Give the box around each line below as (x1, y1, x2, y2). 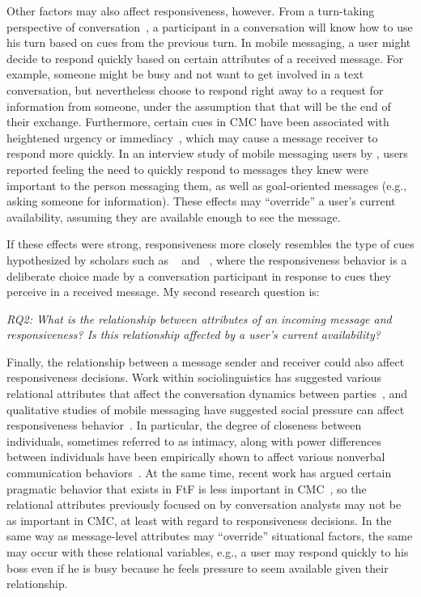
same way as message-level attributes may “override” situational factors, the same (6, 527, 413, 544)
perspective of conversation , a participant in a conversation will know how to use (6, 18, 413, 35)
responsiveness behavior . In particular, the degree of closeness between (6, 417, 362, 434)
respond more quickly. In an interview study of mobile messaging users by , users (6, 145, 408, 162)
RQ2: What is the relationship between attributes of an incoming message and (6, 310, 392, 327)
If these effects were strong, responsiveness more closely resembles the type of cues (6, 235, 415, 252)
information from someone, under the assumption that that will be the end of (6, 97, 391, 114)
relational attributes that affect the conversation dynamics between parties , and (6, 385, 408, 402)
